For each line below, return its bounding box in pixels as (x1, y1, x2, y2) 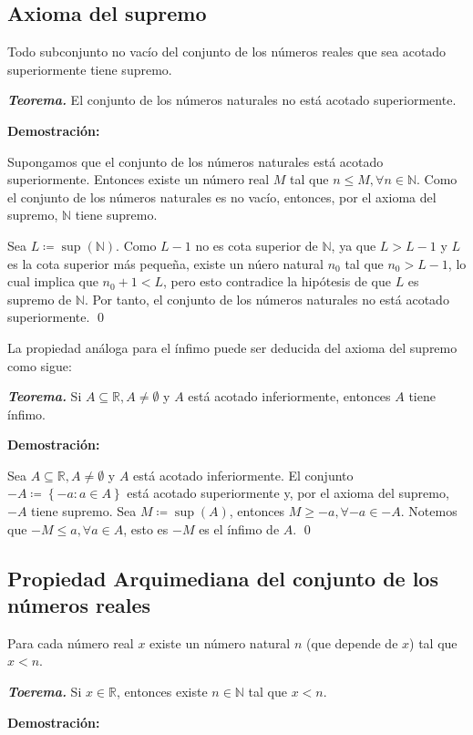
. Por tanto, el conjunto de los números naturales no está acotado (84, 289, 449, 308)
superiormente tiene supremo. (7, 59, 172, 78)
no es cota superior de (195, 235, 318, 254)
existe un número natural (149, 633, 291, 652)
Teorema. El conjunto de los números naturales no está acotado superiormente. (7, 90, 457, 109)
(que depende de (306, 633, 398, 652)
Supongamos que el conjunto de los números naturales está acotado (7, 151, 384, 171)
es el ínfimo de (199, 519, 280, 538)
